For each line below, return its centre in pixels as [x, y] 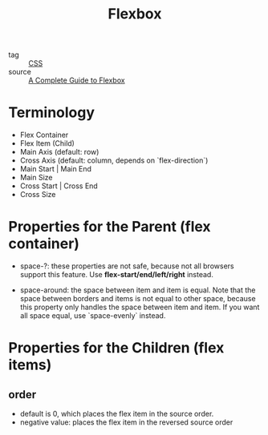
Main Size [36, 178]
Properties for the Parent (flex [110, 227]
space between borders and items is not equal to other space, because [138, 299]
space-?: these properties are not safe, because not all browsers [127, 266]
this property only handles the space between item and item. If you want [140, 307]
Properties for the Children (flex [116, 348]
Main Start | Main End [56, 169]
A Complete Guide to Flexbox [77, 80]
